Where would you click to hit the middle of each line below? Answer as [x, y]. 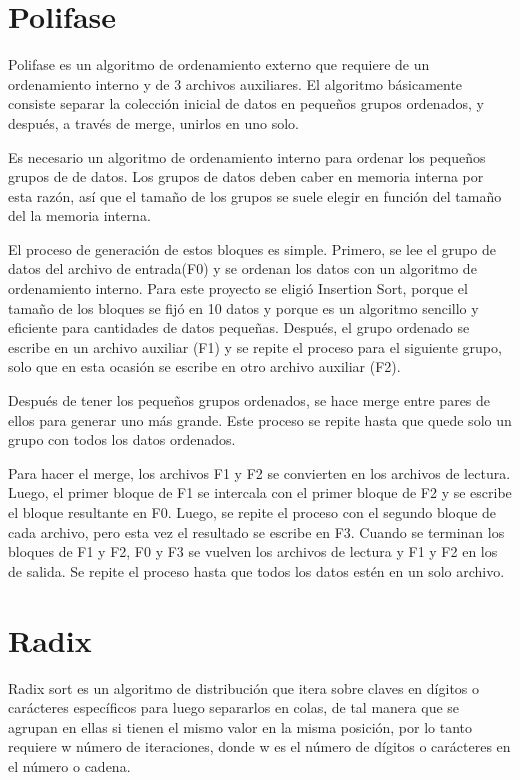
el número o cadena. [69, 765]
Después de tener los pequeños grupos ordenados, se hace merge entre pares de [249, 400]
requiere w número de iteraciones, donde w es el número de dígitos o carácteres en [259, 746]
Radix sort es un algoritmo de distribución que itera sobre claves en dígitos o [244, 687]
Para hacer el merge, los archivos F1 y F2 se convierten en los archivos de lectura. [259, 472]
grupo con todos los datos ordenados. [122, 439]
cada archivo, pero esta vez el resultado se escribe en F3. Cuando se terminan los [256, 531]
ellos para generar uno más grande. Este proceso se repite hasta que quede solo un [260, 419]
